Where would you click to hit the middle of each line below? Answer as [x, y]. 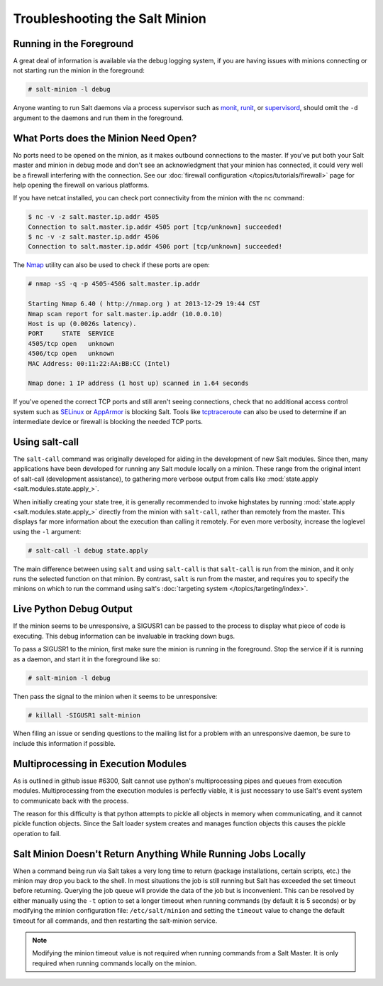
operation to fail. [37, 833]
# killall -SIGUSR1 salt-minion [84, 715]
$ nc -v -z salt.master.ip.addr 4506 [94, 237]
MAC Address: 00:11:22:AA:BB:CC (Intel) [99, 363]
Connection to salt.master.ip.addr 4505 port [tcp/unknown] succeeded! [155, 227]
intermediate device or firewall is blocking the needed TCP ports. [108, 422]
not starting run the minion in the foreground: [79, 70]
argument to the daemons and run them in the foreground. [98, 118]
